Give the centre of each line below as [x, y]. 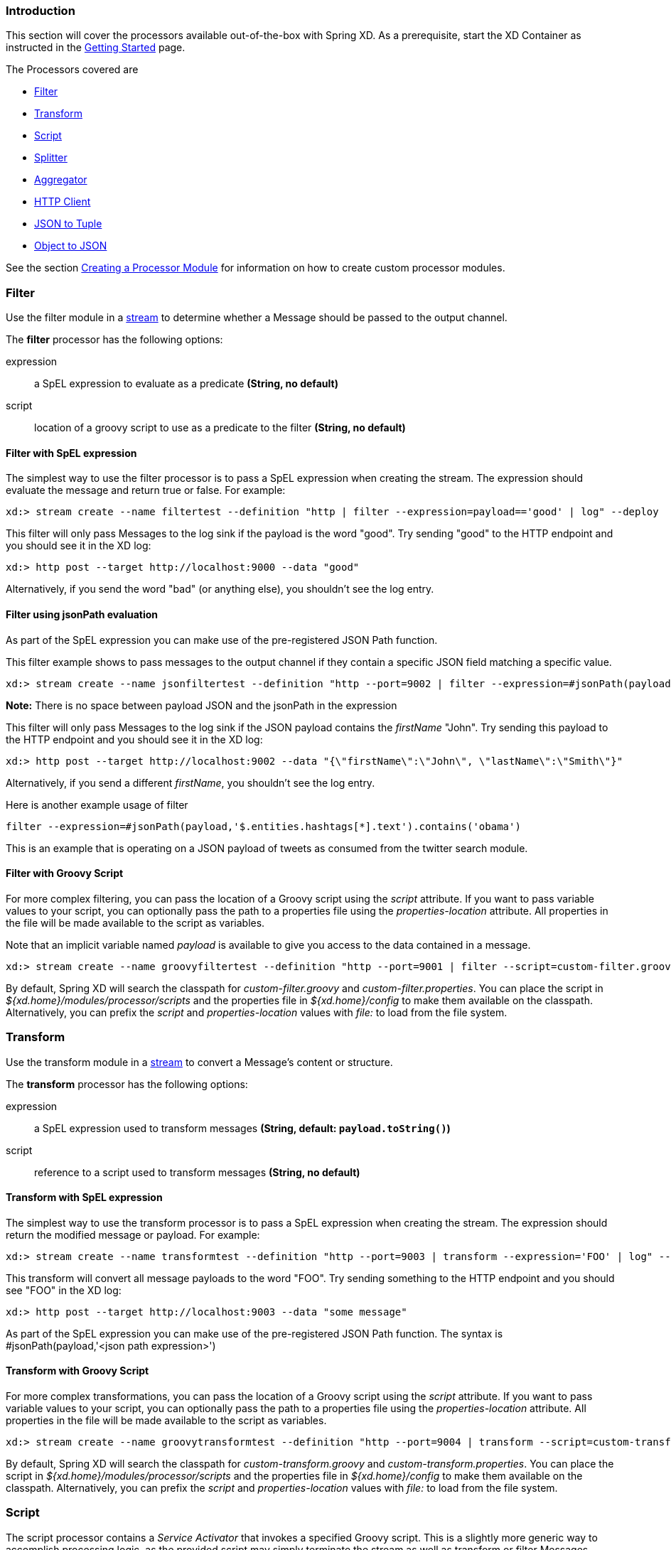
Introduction [41, 11]
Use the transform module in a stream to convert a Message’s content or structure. [199, 1062]
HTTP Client [63, 202]
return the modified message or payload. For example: [133, 1234]
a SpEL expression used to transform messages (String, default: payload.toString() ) [242, 1128]
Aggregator [61, 180]
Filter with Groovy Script [65, 873]
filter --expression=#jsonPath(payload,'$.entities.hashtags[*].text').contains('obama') [263, 826]
